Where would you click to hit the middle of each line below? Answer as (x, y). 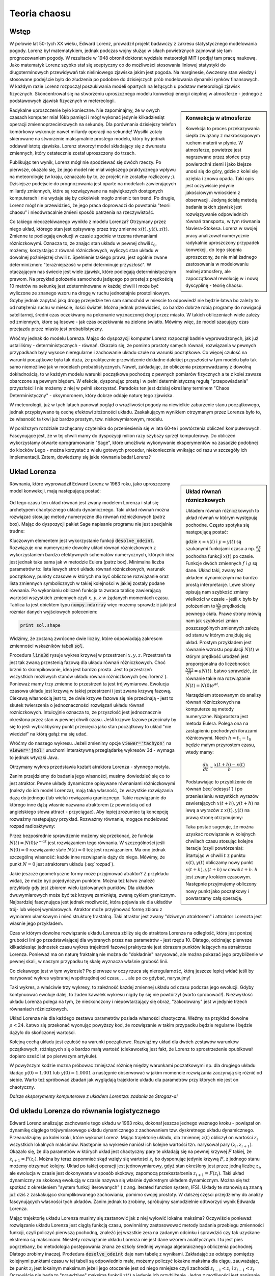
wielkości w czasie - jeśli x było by (222, 599)
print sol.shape (40, 625)
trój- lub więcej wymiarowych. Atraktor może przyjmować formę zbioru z (86, 909)
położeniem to (201, 606)
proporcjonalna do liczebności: (218, 664)
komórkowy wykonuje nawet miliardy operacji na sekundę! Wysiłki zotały (86, 131)
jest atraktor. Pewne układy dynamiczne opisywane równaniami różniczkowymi (92, 783)
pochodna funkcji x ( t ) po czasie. (220, 556)
